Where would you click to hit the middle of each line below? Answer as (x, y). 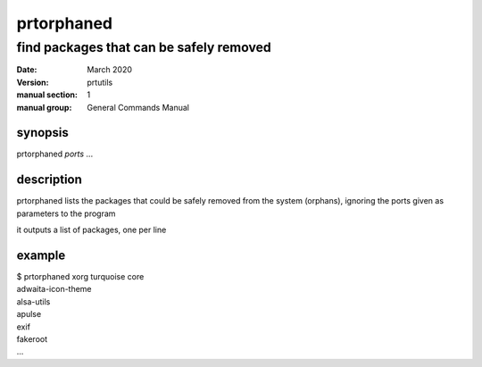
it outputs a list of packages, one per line (91, 230)
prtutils (100, 82)
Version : (33, 82)
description (49, 180)
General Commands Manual (138, 107)
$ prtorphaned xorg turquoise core (80, 277)
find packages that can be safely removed (144, 47)
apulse (29, 314)
